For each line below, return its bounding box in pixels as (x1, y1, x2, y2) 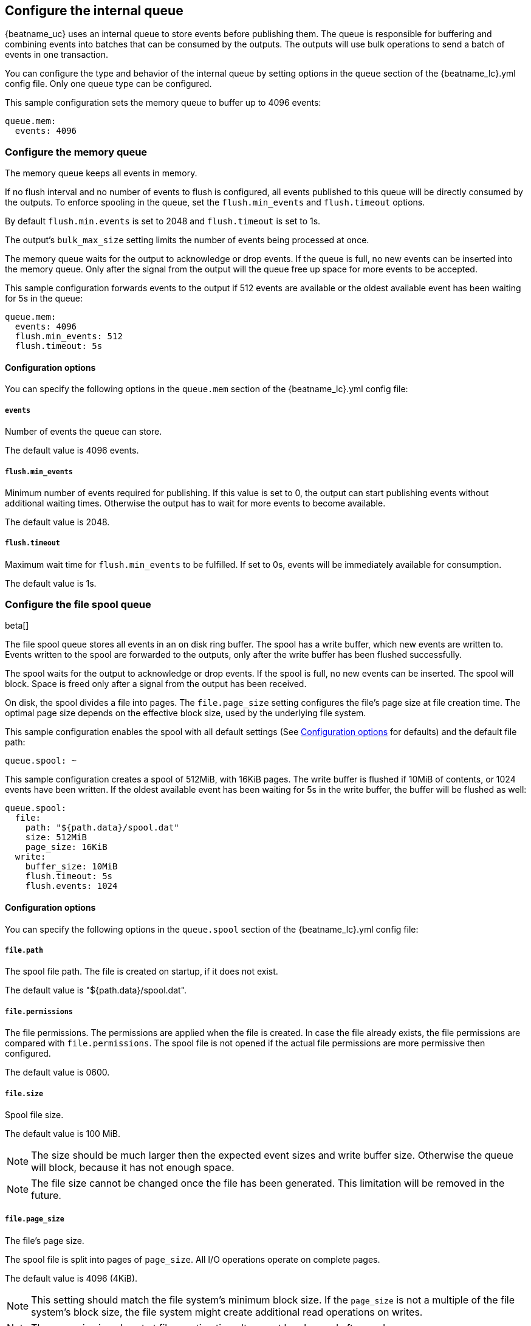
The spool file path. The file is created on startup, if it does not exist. (5, 966, 278, 977)
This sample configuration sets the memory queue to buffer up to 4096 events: (5, 97, 321, 108)
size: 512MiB (25, 832, 87, 843)
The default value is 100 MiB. (5, 1128, 121, 1139)
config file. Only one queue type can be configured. (5, 78, 212, 89)
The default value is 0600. (5, 1067, 110, 1078)
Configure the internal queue (5, 3, 183, 18)
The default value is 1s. (5, 578, 97, 589)
